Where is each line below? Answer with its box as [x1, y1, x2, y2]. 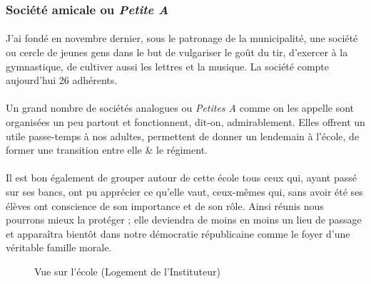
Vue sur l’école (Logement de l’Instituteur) [34, 263, 220, 278]
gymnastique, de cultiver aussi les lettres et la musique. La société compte [6, 58, 330, 73]
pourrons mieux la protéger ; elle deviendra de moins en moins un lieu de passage [6, 212, 362, 227]
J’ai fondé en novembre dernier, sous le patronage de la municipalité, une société [6, 31, 358, 46]
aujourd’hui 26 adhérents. [6, 73, 118, 88]
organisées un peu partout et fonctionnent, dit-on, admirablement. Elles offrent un [6, 115, 365, 129]
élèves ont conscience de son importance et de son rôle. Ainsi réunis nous [6, 198, 324, 213]
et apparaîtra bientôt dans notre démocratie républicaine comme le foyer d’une [6, 226, 350, 241]
